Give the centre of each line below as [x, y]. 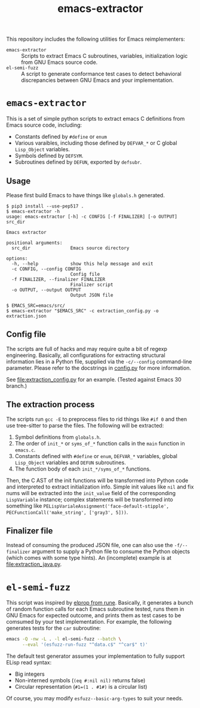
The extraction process [50, 405]
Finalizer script [92, 285]
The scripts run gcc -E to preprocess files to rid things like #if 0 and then [96, 419]
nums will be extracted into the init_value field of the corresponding [91, 493]
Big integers [30, 674]
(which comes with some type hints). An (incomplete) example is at [89, 558]
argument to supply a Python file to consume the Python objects [111, 551]
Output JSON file [92, 295]
